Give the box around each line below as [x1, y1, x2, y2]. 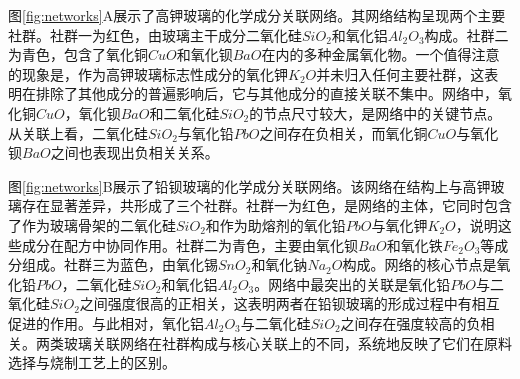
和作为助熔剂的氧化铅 [205, 214, 346, 235]
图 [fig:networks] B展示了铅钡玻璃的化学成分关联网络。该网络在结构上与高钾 [8, 175, 491, 196]
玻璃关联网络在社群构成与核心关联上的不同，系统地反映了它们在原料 [63, 332, 512, 353]
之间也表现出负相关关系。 [50, 142, 219, 163]
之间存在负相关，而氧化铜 [259, 122, 428, 143]
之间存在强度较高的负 [340, 312, 481, 333]
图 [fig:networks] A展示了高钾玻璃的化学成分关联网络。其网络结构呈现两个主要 [8, 5, 506, 25]
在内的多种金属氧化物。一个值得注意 [261, 44, 500, 65]
